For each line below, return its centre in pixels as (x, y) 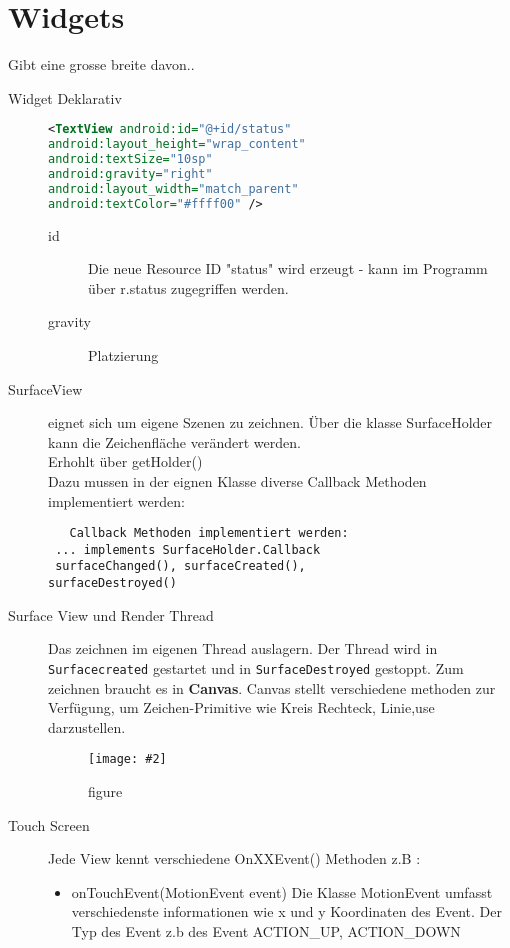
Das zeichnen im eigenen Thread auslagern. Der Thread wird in (243, 648)
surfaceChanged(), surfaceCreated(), (180, 566)
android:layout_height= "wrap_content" (177, 144)
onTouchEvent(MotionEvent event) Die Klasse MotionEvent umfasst (282, 891)
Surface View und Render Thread (111, 614)
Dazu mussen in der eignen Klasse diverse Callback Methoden (237, 480)
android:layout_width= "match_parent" (173, 188)
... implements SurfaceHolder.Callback (188, 549)
